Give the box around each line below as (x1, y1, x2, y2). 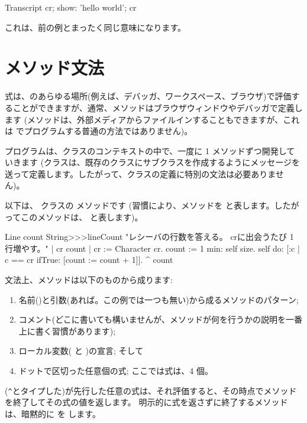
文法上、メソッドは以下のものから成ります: (5, 274, 173, 286)
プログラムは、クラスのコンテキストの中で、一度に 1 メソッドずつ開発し (5, 144, 287, 157)
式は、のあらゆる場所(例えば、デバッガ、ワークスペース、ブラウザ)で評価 (5, 90, 292, 102)
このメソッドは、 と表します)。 (21, 210, 143, 223)
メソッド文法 (5, 56, 105, 80)
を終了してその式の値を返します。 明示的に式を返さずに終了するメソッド (5, 396, 288, 408)
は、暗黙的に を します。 (5, 407, 101, 419)
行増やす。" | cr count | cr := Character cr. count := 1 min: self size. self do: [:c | (5, 242, 300, 254)
